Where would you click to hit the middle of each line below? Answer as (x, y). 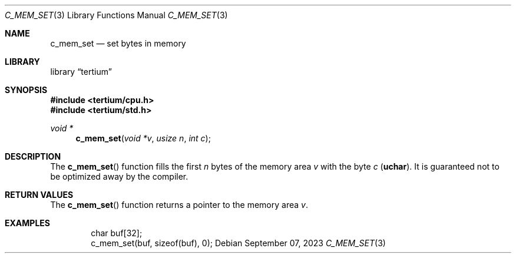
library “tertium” (81, 72)
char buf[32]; (117, 233)
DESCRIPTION (33, 156)
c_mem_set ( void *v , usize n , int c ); (143, 138)
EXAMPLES (27, 223)
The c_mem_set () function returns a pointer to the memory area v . (179, 205)
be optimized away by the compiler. (119, 176)
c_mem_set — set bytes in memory (118, 43)
